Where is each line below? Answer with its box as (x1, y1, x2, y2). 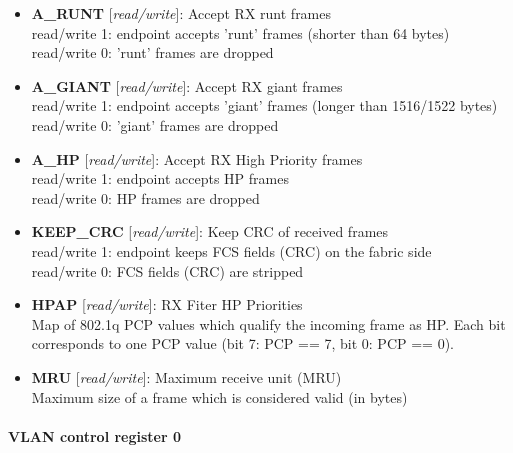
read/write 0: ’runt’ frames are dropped (31, 42, 274, 63)
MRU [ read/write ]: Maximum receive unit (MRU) (31, 366, 342, 387)
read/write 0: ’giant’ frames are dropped (31, 114, 279, 135)
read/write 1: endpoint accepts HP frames (31, 168, 289, 189)
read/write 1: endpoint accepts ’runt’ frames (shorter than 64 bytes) (31, 22, 450, 43)
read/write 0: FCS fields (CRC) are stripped (31, 260, 304, 281)
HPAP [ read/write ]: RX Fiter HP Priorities (31, 294, 303, 315)
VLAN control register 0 (8, 425, 182, 446)
